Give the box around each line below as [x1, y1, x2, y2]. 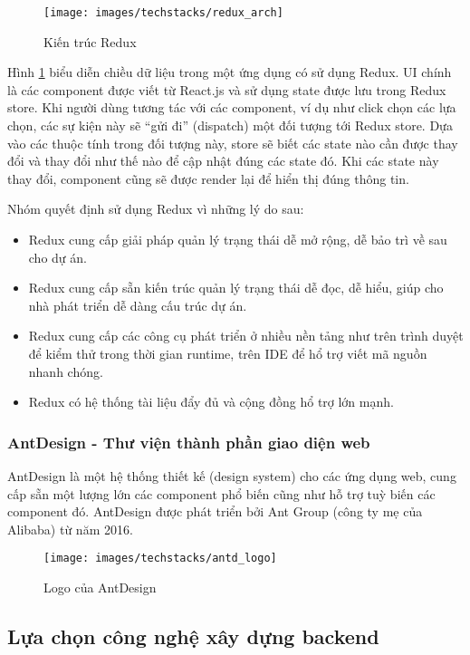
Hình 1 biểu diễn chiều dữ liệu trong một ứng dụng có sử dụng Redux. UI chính [7, 63, 452, 82]
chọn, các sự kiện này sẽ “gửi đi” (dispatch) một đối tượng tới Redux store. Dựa [7, 116, 453, 135]
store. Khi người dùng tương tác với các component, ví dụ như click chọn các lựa [7, 98, 456, 117]
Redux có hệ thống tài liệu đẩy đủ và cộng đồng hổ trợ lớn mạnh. [28, 392, 394, 411]
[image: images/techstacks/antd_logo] [43, 552, 277, 565]
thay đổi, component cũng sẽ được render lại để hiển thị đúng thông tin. [7, 169, 409, 188]
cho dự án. [28, 247, 87, 266]
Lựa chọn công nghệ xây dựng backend [7, 621, 379, 650]
